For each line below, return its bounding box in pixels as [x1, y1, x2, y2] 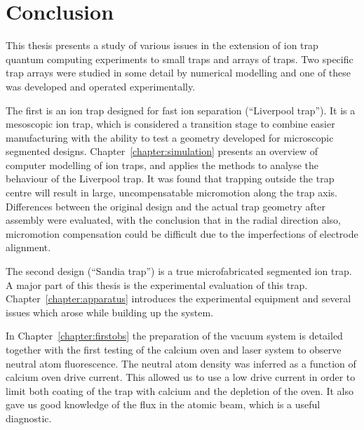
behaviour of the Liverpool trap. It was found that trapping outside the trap [6, 171, 335, 186]
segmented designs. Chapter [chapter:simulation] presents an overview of [6, 144, 318, 159]
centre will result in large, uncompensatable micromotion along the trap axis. [6, 185, 337, 200]
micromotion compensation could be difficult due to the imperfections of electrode [6, 226, 358, 241]
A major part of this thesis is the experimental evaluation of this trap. [6, 277, 308, 292]
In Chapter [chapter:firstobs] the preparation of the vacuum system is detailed [6, 328, 343, 343]
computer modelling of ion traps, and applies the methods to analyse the [6, 157, 319, 172]
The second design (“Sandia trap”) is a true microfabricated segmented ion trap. [6, 264, 352, 278]
